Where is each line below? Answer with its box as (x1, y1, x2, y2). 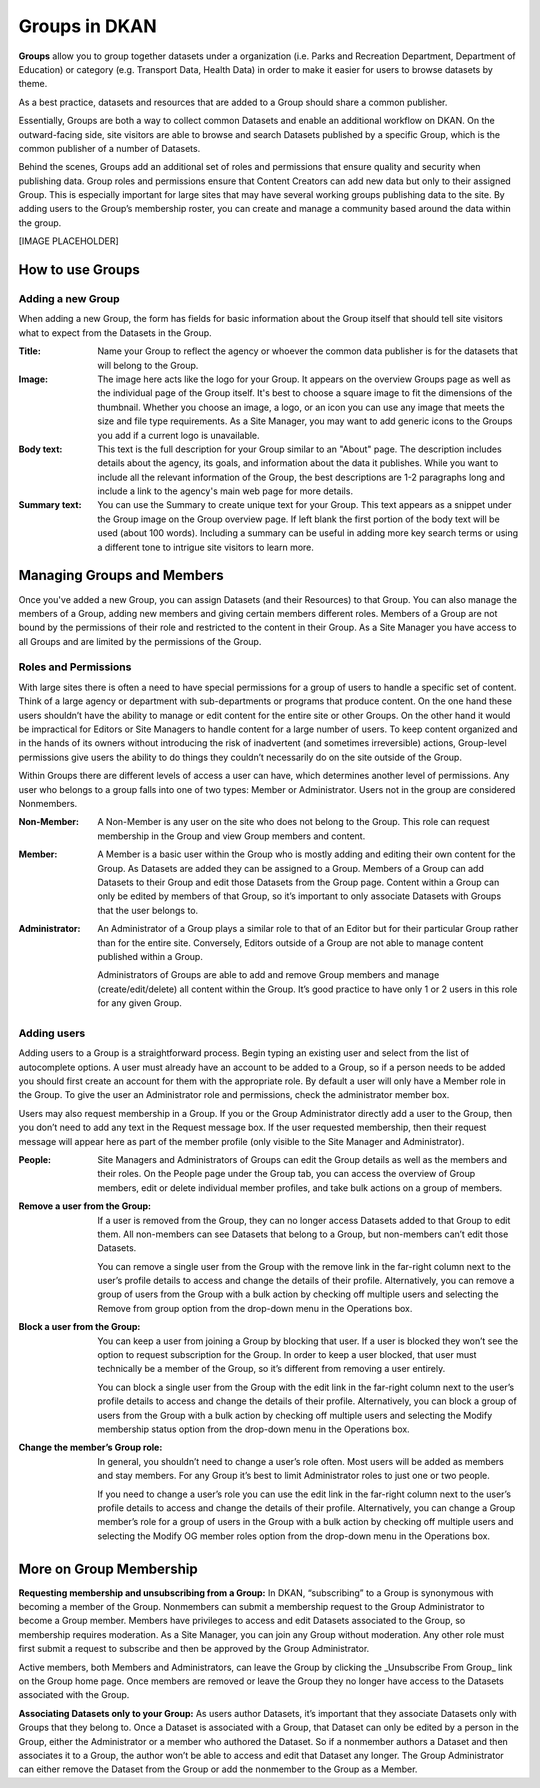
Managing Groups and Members (18, 567, 224, 584)
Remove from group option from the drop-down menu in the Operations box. (97, 1302, 413, 1314)
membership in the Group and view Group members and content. (97, 830, 366, 842)
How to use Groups (18, 261, 140, 279)
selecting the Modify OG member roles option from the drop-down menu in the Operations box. (97, 1530, 490, 1542)
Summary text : (18, 499, 82, 511)
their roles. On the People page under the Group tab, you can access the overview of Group (97, 1168, 476, 1180)
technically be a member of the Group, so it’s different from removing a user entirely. (97, 1363, 446, 1375)
